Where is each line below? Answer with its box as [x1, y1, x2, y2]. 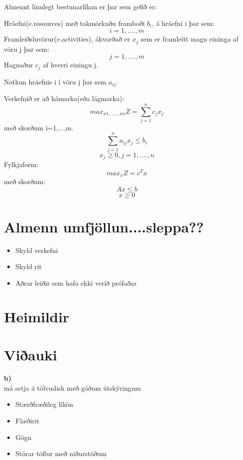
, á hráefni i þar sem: [152, 18, 215, 28]
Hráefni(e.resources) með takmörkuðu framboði [4, 18, 145, 28]
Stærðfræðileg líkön [15, 399, 73, 409]
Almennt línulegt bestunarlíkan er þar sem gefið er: [4, 1, 157, 11]
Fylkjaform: [4, 159, 39, 169]
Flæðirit [15, 415, 40, 425]
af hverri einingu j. [42, 60, 99, 70]
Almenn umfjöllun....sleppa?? [4, 216, 204, 236]
